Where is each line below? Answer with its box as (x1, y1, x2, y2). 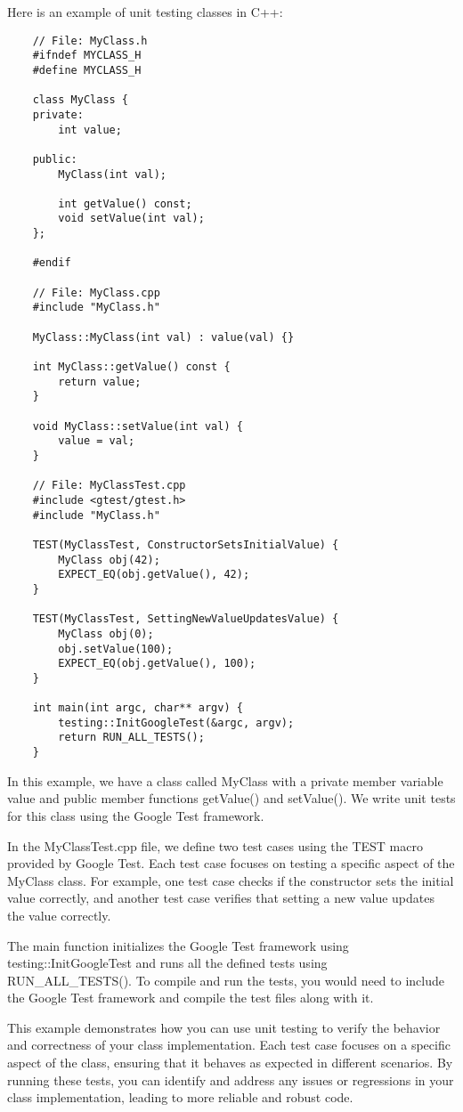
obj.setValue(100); (58, 642, 174, 655)
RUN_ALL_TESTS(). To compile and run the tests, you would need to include (7, 970, 444, 989)
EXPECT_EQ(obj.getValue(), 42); (58, 568, 250, 581)
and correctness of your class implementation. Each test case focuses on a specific (7, 1035, 451, 1054)
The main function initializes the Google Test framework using (7, 936, 349, 954)
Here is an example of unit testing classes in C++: (7, 3, 283, 20)
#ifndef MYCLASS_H (32, 49, 142, 62)
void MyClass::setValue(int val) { (32, 419, 243, 433)
